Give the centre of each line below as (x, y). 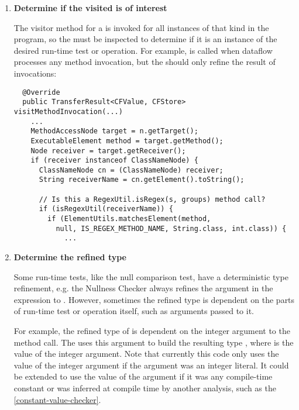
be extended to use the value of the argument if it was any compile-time (143, 376)
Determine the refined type (70, 257)
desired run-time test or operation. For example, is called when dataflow (143, 50)
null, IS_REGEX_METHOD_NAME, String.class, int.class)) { (171, 228)
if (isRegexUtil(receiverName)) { (106, 209)
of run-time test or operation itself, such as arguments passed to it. (134, 311)
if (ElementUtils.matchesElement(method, (129, 219)
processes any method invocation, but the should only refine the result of (145, 62)
